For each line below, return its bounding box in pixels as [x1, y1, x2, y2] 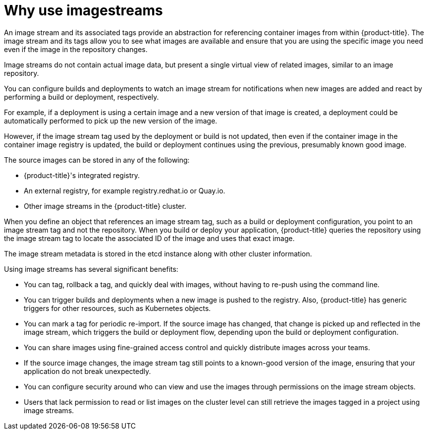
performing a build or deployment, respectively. [4, 92, 159, 101]
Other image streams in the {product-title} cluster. [24, 201, 186, 210]
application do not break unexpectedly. [24, 367, 151, 375]
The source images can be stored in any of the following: [4, 155, 190, 164]
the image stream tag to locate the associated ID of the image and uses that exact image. [4, 234, 295, 243]
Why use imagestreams [4, 2, 163, 19]
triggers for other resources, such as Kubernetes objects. [24, 304, 211, 312]
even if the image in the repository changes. [4, 45, 148, 54]
